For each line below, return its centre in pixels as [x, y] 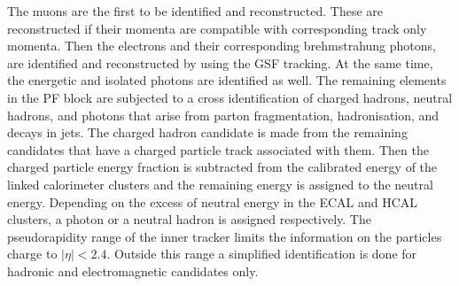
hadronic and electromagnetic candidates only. [133, 271]
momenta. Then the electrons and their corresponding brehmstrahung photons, [222, 46]
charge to [32, 254]
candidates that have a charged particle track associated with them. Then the [218, 149]
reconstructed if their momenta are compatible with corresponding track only [217, 28]
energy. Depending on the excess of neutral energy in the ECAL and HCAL [213, 201]
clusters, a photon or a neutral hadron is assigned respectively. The [189, 219]
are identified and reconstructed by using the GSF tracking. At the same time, [220, 62]
